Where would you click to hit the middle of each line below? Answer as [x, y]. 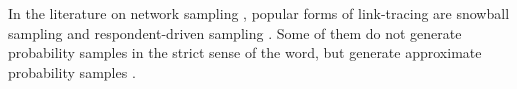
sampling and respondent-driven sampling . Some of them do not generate [235, 32]
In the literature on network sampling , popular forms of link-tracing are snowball [259, 13]
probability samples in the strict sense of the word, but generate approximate [245, 52]
